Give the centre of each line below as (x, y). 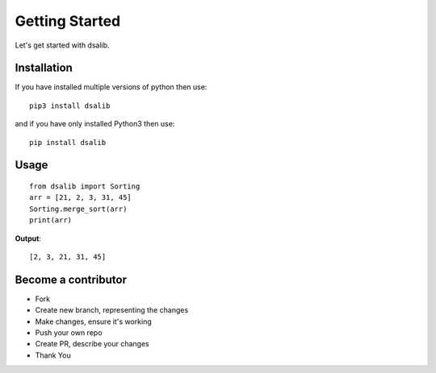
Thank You (53, 355)
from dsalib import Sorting (85, 186)
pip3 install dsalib (70, 106)
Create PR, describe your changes (92, 344)
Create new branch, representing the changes (112, 310)
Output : (28, 238)
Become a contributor (71, 279)
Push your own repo (69, 333)
